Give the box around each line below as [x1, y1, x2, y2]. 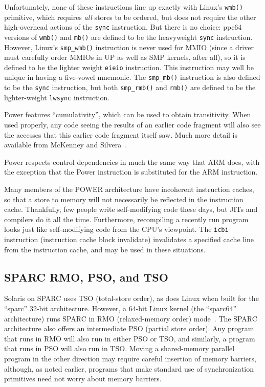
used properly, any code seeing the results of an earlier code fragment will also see [4, 119, 261, 130]
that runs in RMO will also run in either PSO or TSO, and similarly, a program [4, 333, 255, 343]
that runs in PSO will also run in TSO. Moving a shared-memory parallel [4, 343, 235, 354]
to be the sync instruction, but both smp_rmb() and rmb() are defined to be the [4, 82, 256, 93]
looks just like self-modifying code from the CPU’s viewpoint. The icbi [4, 224, 229, 234]
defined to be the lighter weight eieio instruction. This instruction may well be [4, 61, 254, 72]
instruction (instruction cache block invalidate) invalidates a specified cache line [4, 234, 254, 245]
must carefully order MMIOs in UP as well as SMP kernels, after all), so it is [4, 52, 246, 62]
